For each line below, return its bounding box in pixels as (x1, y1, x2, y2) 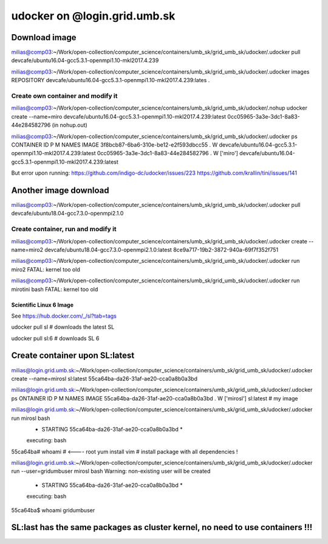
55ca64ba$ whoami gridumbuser (11, 506, 95, 514)
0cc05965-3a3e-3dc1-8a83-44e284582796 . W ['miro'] (97, 150, 238, 157)
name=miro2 (11, 246, 44, 253)
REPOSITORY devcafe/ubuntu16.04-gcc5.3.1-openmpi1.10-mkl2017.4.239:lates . (11, 77, 210, 84)
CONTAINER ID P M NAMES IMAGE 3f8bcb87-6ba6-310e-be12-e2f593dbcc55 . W (11, 141, 218, 148)
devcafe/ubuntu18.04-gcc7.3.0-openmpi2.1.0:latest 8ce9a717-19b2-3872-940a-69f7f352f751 (44, 246, 279, 253)
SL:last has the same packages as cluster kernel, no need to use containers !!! (11, 522, 313, 532)
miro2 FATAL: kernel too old (11, 265, 80, 273)
